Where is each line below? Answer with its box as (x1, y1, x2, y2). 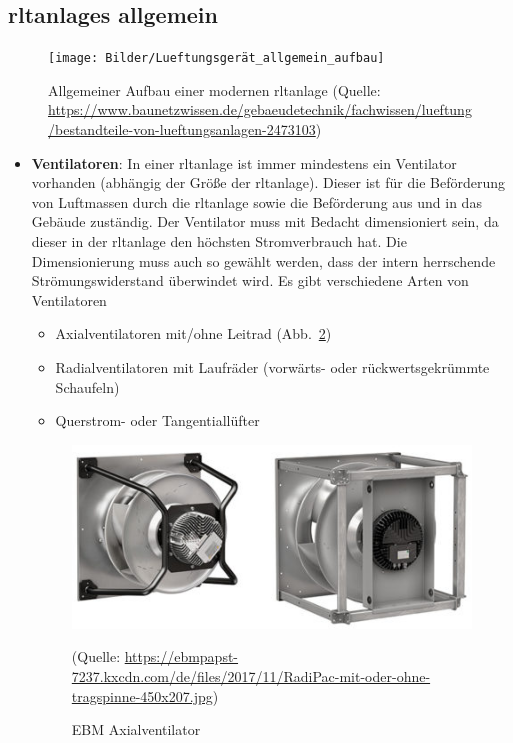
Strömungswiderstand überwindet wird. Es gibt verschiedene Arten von (31, 270, 469, 291)
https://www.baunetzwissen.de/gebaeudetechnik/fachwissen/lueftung (48, 99, 472, 120)
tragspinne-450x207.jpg (71, 685, 213, 706)
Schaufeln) (55, 376, 120, 397)
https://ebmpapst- (124, 646, 239, 667)
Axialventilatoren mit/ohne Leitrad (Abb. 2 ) (55, 323, 332, 344)
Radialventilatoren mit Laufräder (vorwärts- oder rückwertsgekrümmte (55, 356, 490, 377)
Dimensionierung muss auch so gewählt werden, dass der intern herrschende (31, 250, 496, 271)
